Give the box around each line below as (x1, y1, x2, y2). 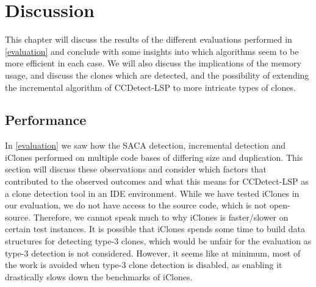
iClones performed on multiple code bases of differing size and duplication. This (5, 151, 303, 163)
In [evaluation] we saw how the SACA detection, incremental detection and (5, 139, 286, 152)
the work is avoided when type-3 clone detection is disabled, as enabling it (5, 258, 282, 271)
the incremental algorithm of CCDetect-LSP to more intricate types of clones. (5, 80, 296, 93)
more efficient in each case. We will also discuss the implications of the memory (5, 57, 301, 69)
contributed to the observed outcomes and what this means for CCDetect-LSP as (5, 175, 309, 188)
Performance (5, 110, 87, 129)
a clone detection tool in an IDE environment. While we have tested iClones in (5, 186, 300, 199)
